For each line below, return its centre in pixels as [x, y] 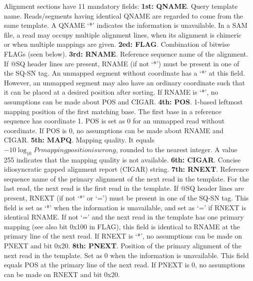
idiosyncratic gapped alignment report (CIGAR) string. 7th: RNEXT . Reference [126, 169]
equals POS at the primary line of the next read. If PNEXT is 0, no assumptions [125, 265]
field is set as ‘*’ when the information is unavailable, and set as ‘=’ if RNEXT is [125, 207]
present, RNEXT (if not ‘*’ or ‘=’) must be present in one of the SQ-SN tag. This [126, 198]
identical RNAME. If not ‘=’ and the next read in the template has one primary [124, 217]
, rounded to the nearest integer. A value [177, 149]
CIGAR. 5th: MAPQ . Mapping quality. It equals [79, 140]
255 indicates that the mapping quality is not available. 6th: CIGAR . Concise [122, 159]
